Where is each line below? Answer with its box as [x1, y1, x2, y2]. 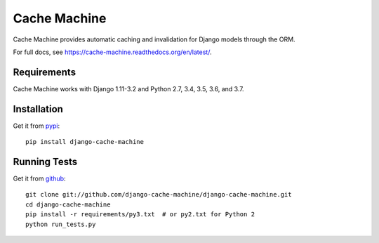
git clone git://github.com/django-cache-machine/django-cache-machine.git [25, 190, 292, 199]
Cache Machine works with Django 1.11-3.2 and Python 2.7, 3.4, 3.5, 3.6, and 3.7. [13, 84, 245, 93]
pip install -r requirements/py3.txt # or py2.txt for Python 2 [25, 211, 255, 218]
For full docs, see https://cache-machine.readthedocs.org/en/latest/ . [13, 48, 212, 56]
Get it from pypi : [13, 121, 60, 130]
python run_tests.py [25, 220, 96, 228]
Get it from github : [13, 174, 66, 183]
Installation [13, 103, 63, 115]
